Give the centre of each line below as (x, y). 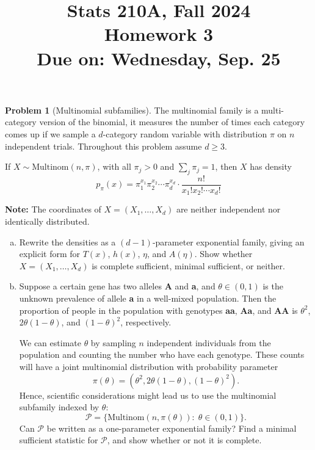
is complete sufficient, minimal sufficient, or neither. (188, 265)
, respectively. (146, 322)
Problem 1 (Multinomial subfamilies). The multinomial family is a (132, 110)
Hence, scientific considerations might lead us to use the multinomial (148, 395)
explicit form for (50, 254)
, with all (114, 166)
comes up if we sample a (50, 133)
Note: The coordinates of (53, 209)
